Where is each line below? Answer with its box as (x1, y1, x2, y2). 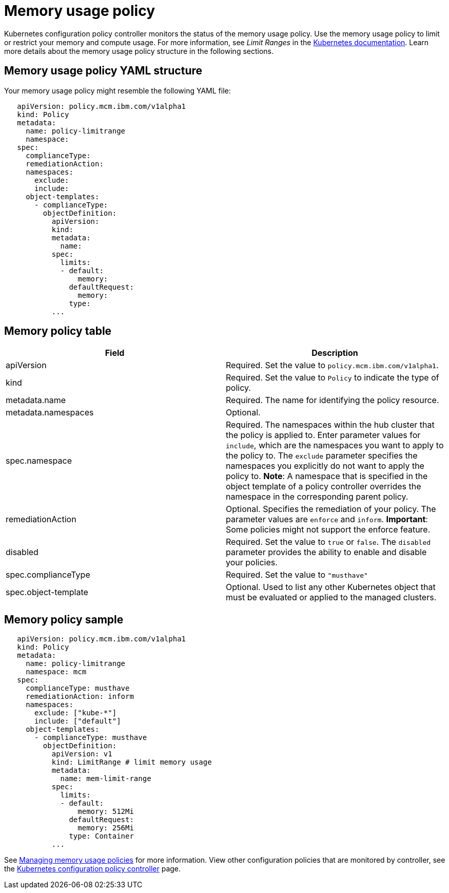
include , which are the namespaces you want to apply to (226, 440, 444, 451)
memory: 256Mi (77, 824, 134, 832)
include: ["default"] (34, 717, 121, 726)
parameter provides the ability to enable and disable (226, 547, 427, 558)
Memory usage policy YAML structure (4, 64, 203, 78)
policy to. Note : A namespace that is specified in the (226, 471, 428, 482)
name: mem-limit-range (60, 774, 151, 783)
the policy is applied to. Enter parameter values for (226, 430, 421, 441)
